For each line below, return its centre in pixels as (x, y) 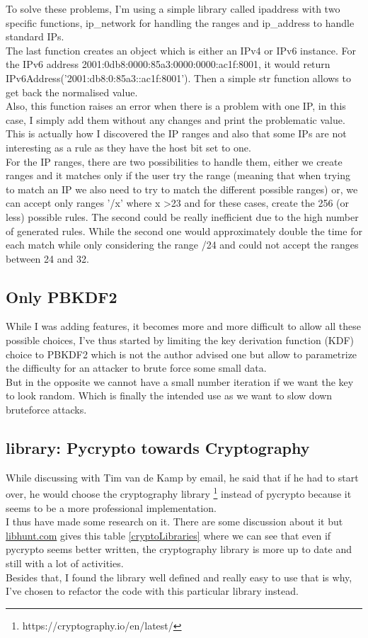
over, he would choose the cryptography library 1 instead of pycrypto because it (179, 493)
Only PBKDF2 (62, 296)
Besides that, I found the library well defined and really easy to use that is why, (179, 577)
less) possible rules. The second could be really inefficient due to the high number (182, 216)
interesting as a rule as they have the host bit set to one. (128, 147)
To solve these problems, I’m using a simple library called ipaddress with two (173, 8)
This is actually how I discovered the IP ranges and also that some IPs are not (176, 133)
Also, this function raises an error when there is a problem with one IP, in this (176, 106)
